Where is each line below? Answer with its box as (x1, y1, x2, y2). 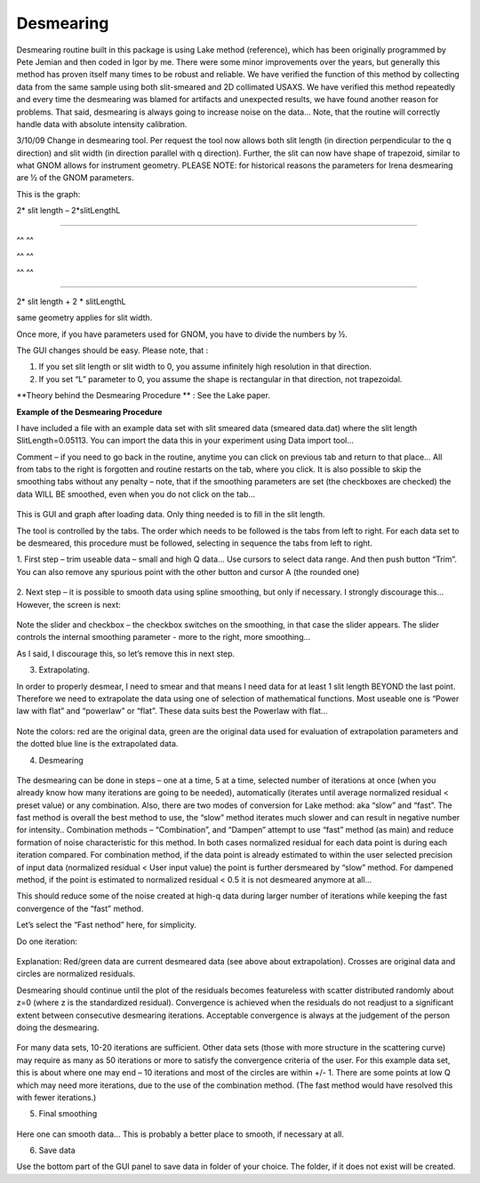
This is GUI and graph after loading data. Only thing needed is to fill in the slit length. (16, 509, 325, 520)
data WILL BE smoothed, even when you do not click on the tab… (16, 489, 256, 500)
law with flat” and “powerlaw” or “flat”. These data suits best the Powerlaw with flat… (16, 706, 328, 716)
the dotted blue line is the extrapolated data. (16, 739, 179, 749)
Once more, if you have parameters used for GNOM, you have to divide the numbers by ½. (16, 329, 348, 340)
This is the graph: (16, 188, 81, 199)
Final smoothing (38, 1108, 98, 1119)
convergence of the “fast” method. (16, 903, 144, 914)
